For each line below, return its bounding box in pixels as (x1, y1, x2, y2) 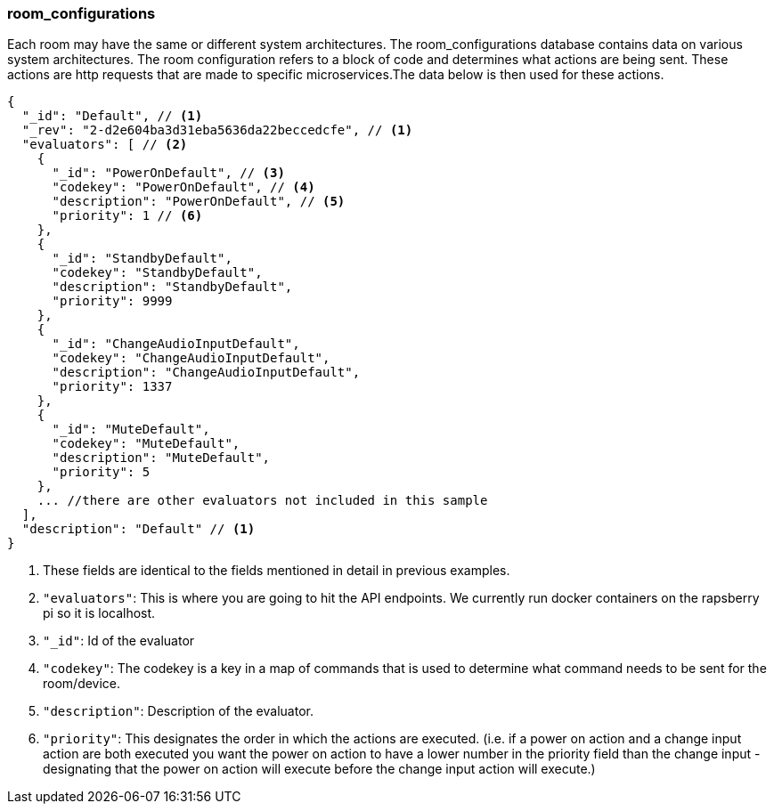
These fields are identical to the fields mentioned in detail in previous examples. (43, 563, 510, 579)
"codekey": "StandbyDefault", (52, 265, 263, 280)
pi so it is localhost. (43, 605, 156, 621)
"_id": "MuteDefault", (52, 422, 210, 437)
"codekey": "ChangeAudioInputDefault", (52, 351, 330, 366)
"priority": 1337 (52, 379, 173, 394)
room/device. (43, 676, 121, 692)
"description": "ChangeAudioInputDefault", (52, 365, 361, 380)
